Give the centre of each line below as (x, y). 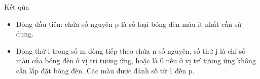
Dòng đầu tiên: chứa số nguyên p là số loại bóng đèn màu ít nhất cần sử (128, 24)
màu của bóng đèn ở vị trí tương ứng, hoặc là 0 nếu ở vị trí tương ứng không (136, 61)
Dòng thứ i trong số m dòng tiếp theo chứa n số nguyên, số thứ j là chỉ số (131, 50)
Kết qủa (17, 7)
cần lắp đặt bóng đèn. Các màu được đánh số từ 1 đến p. (105, 70)
